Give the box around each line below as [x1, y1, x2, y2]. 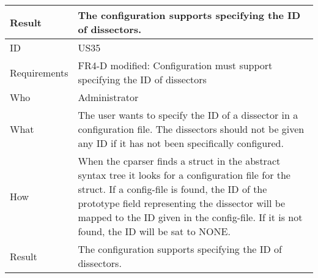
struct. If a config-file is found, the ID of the [78, 182, 267, 196]
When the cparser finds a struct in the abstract [78, 154, 281, 168]
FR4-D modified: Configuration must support [78, 58, 273, 72]
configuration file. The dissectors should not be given [78, 122, 305, 136]
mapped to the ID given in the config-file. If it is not [78, 210, 303, 224]
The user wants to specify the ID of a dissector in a [78, 108, 298, 122]
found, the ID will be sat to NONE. [78, 224, 231, 238]
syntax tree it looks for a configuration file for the [78, 168, 290, 182]
